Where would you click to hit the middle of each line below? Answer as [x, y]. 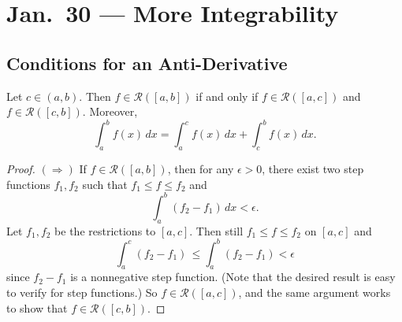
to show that [37, 307]
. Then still [216, 230]
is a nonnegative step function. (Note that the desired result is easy [233, 277]
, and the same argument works [315, 292]
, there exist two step [313, 169]
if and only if [227, 96]
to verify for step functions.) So [82, 292]
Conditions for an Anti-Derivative [147, 63]
